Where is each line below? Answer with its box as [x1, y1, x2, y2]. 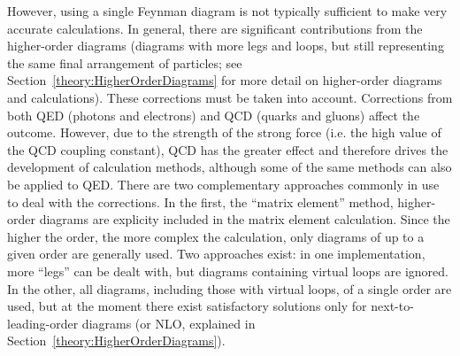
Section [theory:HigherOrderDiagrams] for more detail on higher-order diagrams [7, 71, 442, 89]
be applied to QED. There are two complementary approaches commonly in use [7, 174, 440, 193]
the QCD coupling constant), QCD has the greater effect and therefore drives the [7, 140, 448, 159]
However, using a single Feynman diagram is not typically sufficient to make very [7, 2, 448, 19]
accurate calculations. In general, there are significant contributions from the [7, 19, 423, 37]
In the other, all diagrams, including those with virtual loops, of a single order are [7, 279, 452, 298]
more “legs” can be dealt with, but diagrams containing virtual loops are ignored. [7, 261, 448, 280]
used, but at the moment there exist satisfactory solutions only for [7, 297, 367, 315]
